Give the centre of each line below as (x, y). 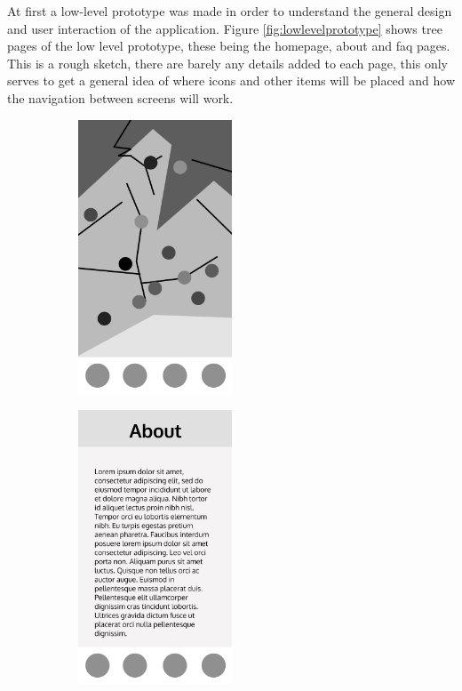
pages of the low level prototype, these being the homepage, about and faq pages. (229, 46)
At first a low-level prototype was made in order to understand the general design (230, 11)
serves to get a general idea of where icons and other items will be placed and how (231, 80)
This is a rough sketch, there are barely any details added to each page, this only (227, 63)
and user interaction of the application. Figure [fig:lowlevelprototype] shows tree (225, 28)
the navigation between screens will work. (120, 97)
